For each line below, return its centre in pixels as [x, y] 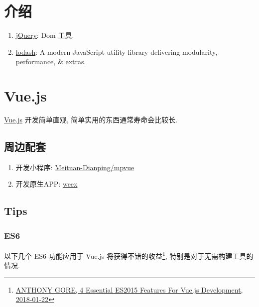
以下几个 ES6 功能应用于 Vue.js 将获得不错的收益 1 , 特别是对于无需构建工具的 [129, 255]
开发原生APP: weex [47, 184]
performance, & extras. [51, 61]
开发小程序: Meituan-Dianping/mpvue [75, 167]
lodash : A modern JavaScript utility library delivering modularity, [117, 51]
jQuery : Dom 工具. [45, 35]
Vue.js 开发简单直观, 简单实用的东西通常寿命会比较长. [91, 120]
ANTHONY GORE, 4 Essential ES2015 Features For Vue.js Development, [129, 289]
